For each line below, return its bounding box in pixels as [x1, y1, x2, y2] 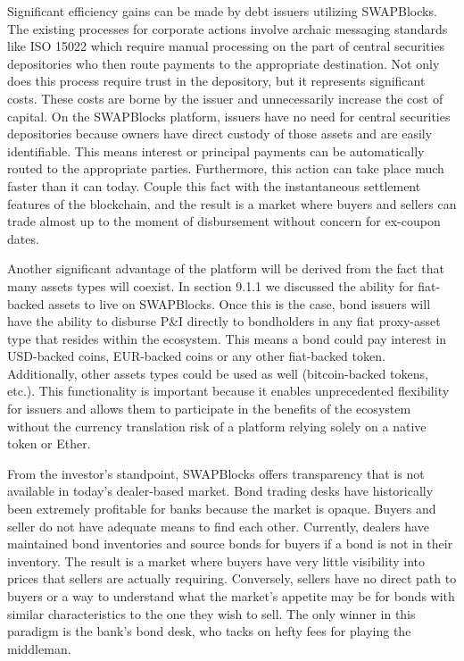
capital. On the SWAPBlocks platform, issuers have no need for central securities [7, 106, 451, 125]
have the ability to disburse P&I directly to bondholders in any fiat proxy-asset [7, 312, 441, 330]
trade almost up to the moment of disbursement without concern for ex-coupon [7, 212, 441, 230]
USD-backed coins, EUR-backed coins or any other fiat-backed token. [7, 347, 385, 365]
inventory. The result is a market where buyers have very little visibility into [7, 551, 425, 570]
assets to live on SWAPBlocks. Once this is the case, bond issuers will [48, 294, 431, 313]
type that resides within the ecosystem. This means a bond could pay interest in [7, 329, 447, 347]
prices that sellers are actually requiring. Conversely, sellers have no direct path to [7, 569, 457, 588]
